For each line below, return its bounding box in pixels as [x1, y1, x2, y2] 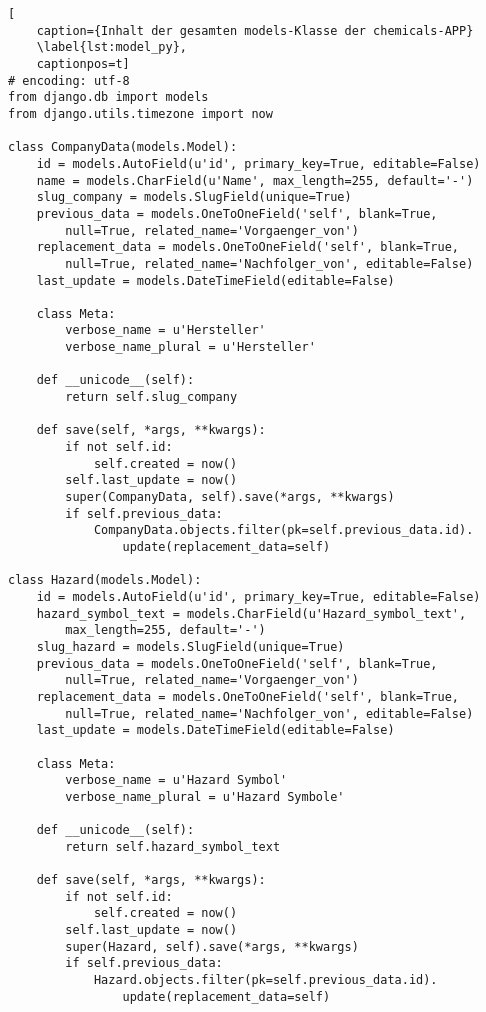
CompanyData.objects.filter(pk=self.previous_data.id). [93, 523, 474, 538]
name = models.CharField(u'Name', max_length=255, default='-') [36, 173, 474, 188]
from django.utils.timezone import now [8, 106, 273, 121]
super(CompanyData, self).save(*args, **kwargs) [65, 490, 395, 505]
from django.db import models [8, 90, 209, 105]
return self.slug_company [65, 390, 238, 405]
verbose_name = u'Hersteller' [65, 323, 266, 338]
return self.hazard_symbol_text [65, 839, 281, 854]
